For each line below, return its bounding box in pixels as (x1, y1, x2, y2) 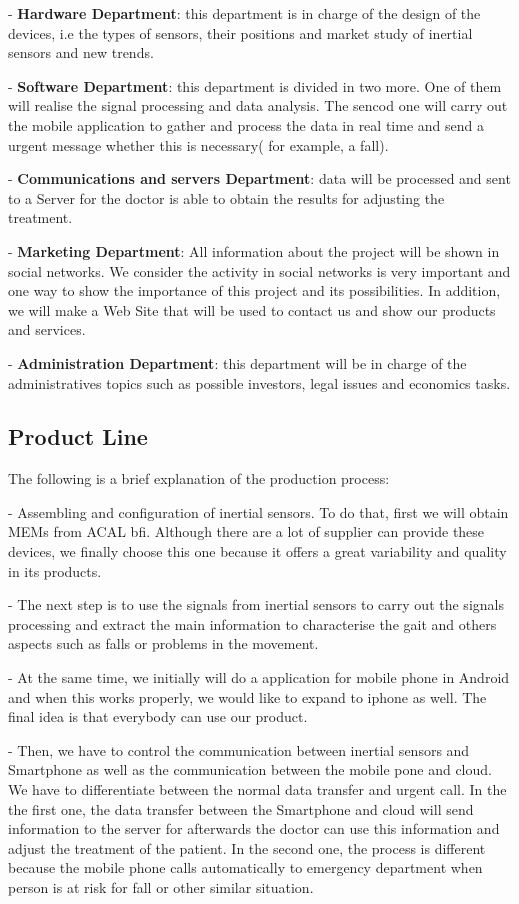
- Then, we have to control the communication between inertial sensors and (8, 739, 470, 760)
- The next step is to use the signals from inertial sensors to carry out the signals (8, 594, 504, 615)
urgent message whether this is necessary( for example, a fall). (8, 134, 389, 155)
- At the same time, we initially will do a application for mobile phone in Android (8, 667, 510, 688)
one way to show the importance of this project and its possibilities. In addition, (8, 280, 501, 301)
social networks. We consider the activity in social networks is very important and (8, 260, 511, 281)
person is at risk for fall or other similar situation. (8, 876, 314, 897)
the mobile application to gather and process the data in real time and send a (8, 114, 484, 135)
